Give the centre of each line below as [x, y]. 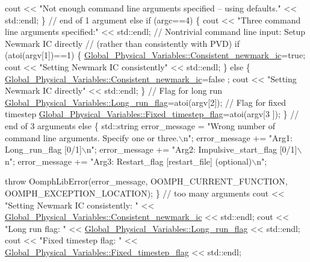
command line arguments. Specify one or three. [92, 137]
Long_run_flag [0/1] [43, 149]
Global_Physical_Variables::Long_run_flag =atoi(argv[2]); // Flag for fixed [145, 102]
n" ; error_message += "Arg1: [238, 137]
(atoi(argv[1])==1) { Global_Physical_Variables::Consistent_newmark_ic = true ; [155, 55]
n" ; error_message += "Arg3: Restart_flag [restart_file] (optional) [129, 161]
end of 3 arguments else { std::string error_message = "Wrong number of [140, 125]
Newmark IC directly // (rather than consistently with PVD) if [122, 43]
